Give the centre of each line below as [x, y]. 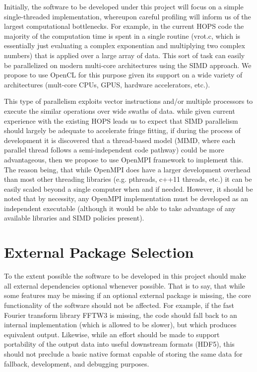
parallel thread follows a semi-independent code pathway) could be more [114, 150]
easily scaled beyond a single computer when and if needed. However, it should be [128, 188]
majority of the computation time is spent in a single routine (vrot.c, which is [122, 36]
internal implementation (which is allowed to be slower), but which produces [120, 325]
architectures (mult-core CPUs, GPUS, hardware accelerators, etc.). [107, 84]
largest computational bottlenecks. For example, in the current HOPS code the [124, 26]
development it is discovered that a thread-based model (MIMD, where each [120, 140]
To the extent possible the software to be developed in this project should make [125, 276]
